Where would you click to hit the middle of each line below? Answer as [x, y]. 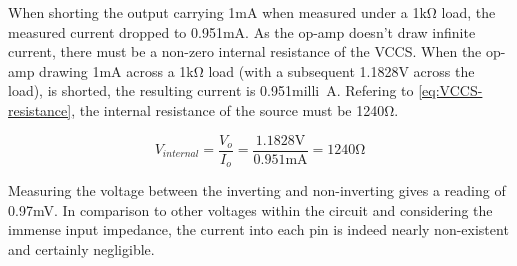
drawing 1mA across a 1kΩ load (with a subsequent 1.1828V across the [257, 70]
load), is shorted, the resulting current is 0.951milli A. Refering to [211, 90]
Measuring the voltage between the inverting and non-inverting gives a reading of [257, 190]
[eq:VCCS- [450, 90]
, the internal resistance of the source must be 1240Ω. [235, 109]
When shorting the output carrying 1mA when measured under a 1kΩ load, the [252, 12]
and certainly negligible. [81, 248]
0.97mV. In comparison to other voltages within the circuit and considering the [250, 209]
